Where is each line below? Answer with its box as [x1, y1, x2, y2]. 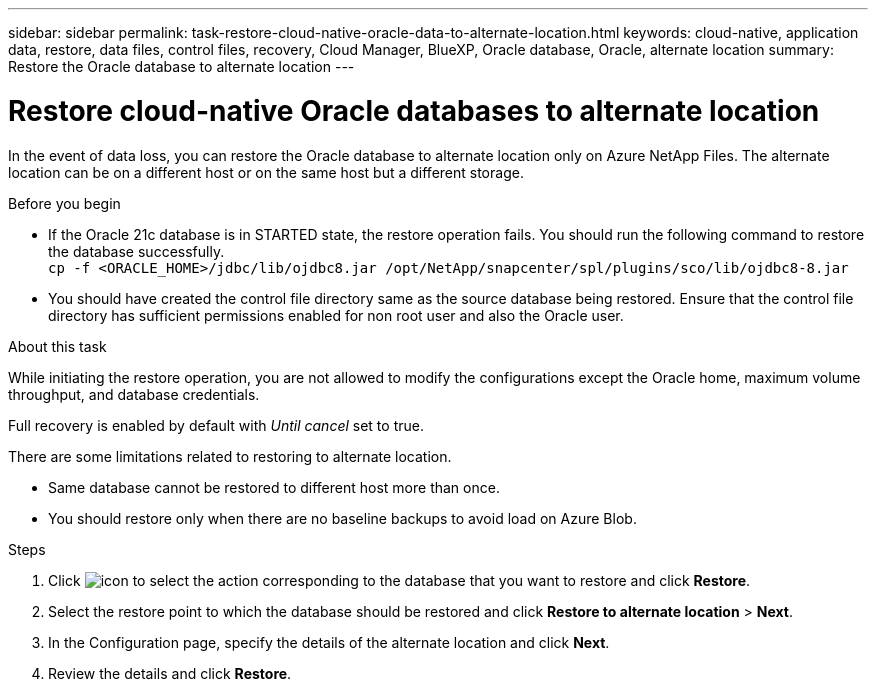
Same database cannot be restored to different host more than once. [48, 478, 500, 496]
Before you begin [8, 194, 121, 212]
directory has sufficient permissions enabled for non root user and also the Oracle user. [48, 306, 624, 324]
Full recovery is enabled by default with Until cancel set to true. [8, 416, 424, 434]
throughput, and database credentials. [8, 385, 260, 403]
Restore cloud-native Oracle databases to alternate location [8, 93, 820, 128]
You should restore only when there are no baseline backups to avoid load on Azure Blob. [48, 509, 637, 527]
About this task [8, 337, 107, 355]
